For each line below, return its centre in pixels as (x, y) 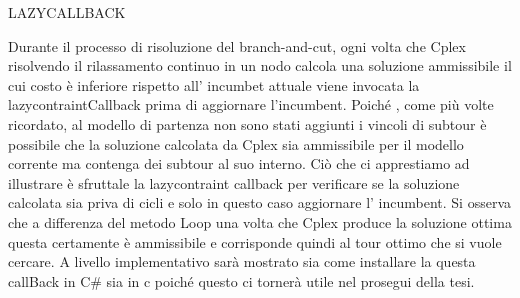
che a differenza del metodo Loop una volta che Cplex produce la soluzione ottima (260, 221)
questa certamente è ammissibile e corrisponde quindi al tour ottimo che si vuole (255, 241)
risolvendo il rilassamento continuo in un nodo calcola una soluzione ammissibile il (260, 65)
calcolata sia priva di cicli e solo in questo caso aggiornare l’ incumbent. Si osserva (260, 202)
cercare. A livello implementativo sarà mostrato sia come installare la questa (242, 261)
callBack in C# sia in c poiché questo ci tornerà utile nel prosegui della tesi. (241, 280)
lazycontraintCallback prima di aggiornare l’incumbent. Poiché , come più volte (251, 104)
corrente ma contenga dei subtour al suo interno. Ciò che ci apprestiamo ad (239, 163)
